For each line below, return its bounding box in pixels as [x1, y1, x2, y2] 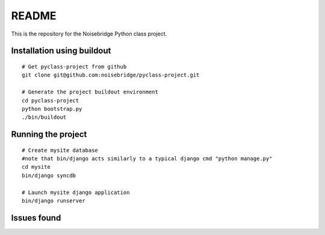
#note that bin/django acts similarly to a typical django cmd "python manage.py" [22, 155, 273, 162]
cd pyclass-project [22, 97, 79, 104]
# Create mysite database [22, 146, 99, 154]
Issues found [11, 213, 61, 223]
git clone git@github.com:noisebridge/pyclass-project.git [22, 72, 200, 78]
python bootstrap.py [22, 105, 82, 112]
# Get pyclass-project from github [22, 63, 127, 70]
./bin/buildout [22, 114, 67, 121]
